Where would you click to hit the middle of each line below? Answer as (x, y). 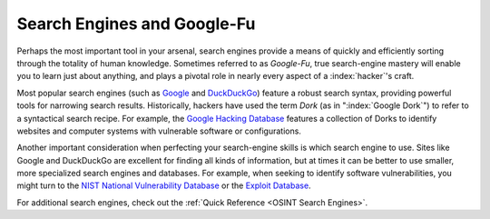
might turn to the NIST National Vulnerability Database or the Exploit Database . (164, 185)
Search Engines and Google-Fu (136, 24)
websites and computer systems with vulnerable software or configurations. (159, 131)
